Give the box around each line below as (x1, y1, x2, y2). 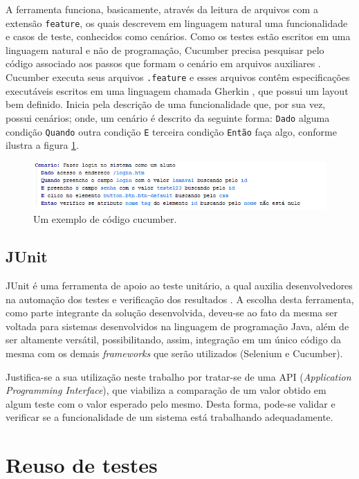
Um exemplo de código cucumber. (33, 212, 177, 226)
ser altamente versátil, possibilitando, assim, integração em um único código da (6, 332, 342, 347)
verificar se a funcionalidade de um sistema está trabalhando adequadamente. (6, 410, 333, 424)
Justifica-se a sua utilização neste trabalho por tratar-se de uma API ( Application (6, 369, 351, 383)
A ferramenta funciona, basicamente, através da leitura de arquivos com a (6, 2, 318, 16)
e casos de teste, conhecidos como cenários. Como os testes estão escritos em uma (6, 29, 351, 44)
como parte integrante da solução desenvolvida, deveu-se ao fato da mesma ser (6, 305, 338, 320)
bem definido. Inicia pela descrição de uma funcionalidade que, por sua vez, (6, 97, 326, 111)
